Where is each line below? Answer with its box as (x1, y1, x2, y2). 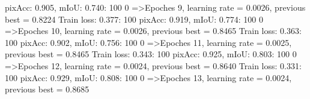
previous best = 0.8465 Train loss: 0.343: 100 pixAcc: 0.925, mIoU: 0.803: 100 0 (5, 48, 297, 60)
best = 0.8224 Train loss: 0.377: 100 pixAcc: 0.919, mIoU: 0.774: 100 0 (5, 13, 263, 25)
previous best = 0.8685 (5, 83, 90, 95)
